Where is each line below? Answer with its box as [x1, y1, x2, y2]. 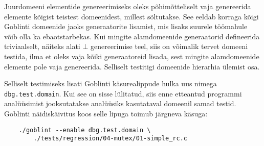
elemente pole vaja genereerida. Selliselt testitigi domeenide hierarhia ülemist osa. [4, 61, 260, 71]
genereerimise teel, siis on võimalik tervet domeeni [91, 41, 248, 52]
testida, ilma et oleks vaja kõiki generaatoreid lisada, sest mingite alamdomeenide [4, 51, 259, 61]
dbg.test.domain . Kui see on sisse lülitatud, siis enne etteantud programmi [4, 88, 242, 99]
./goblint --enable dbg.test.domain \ [18, 126, 151, 134]
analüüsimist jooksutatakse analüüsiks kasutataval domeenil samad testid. [4, 98, 236, 109]
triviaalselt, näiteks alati [4, 41, 80, 52]
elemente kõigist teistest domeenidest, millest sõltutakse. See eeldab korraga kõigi [4, 11, 259, 21]
